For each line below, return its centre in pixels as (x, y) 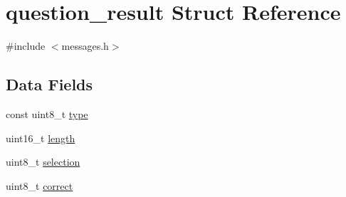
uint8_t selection (43, 162)
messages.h (85, 46)
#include (26, 46)
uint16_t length (41, 138)
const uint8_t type (47, 113)
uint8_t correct (40, 185)
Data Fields (49, 84)
